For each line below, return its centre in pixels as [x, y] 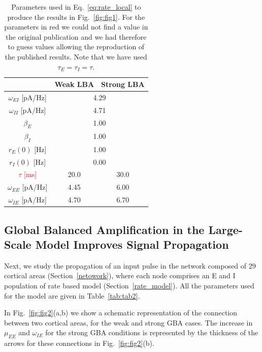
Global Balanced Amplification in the [104, 229]
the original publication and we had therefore [76, 36]
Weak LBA [74, 84]
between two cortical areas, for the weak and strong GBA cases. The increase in [128, 322]
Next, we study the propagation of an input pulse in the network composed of [125, 265]
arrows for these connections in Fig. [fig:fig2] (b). [79, 343]
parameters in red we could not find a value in [76, 27]
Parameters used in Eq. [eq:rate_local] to [76, 7]
